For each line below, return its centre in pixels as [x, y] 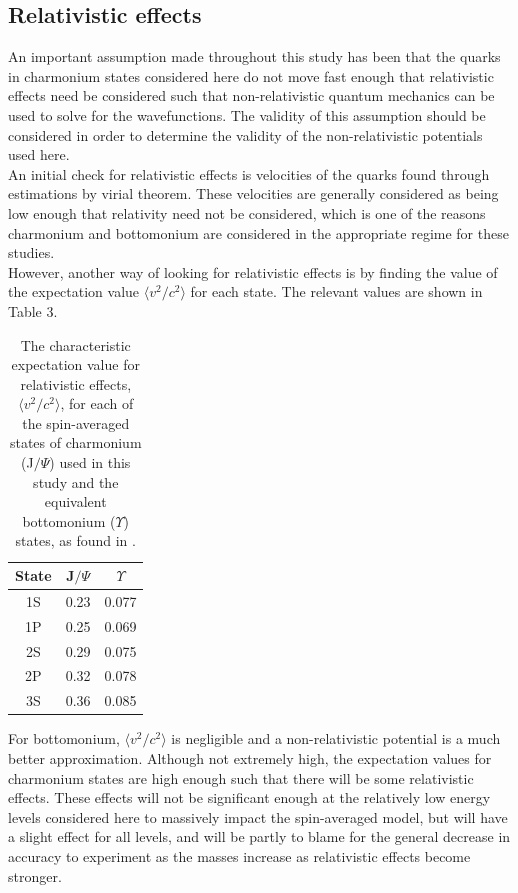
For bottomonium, [64, 738]
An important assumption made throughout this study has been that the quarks [254, 56]
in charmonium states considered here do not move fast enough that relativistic [251, 75]
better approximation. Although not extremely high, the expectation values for [250, 757]
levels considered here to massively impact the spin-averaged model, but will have [258, 816]
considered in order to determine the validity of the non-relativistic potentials [245, 134]
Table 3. [33, 310]
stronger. [35, 875]
